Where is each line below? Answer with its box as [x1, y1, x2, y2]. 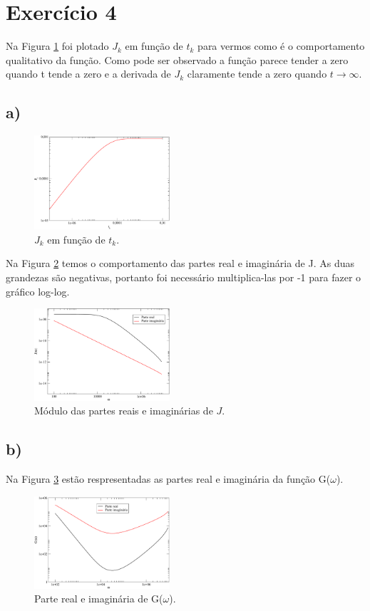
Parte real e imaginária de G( [34, 591, 163, 606]
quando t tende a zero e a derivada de [6, 66, 171, 81]
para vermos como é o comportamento [197, 38, 365, 53]
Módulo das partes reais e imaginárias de [34, 403, 213, 418]
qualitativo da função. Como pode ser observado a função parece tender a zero [6, 52, 349, 67]
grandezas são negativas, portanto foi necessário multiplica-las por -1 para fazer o [6, 270, 361, 285]
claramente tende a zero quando [187, 66, 327, 81]
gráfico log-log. [6, 283, 70, 298]
